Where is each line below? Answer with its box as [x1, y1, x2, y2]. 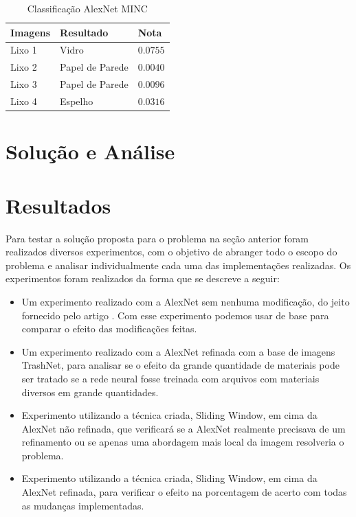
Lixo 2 [10, 60, 37, 74]
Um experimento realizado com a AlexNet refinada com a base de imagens [21, 344, 335, 358]
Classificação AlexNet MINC [27, 1, 148, 15]
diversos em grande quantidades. [21, 384, 159, 399]
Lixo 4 [10, 93, 37, 108]
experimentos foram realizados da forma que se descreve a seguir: [5, 271, 280, 286]
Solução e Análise [5, 137, 175, 165]
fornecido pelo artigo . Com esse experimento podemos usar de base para [21, 308, 329, 322]
